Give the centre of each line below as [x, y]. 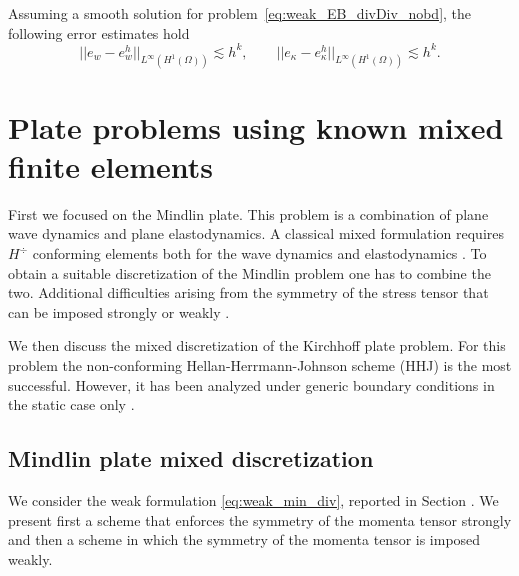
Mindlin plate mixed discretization [191, 458]
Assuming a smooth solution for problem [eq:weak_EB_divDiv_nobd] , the [240, 13]
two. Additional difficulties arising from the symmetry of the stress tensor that [248, 292]
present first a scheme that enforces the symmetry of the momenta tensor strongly [260, 519]
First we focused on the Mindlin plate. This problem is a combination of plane [248, 213]
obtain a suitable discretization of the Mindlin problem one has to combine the [249, 272]
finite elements [110, 165]
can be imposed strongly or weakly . [119, 311]
